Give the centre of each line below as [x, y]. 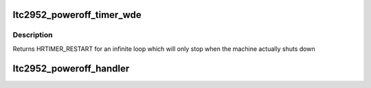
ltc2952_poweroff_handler [71, 68]
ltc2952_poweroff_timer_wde [77, 15]
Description [33, 35]
